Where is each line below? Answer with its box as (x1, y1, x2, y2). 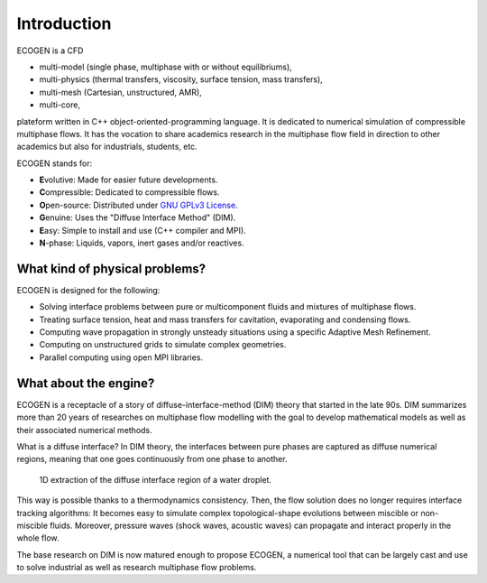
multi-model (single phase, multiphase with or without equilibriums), (39, 61, 292, 72)
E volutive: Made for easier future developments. (39, 174, 218, 185)
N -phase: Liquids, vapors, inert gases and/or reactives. (39, 237, 244, 248)
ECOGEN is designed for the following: (16, 284, 161, 295)
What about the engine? (16, 375, 155, 391)
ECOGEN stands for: (16, 158, 93, 169)
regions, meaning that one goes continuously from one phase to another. (16, 454, 288, 465)
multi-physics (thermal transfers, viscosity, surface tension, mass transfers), (39, 74, 324, 85)
